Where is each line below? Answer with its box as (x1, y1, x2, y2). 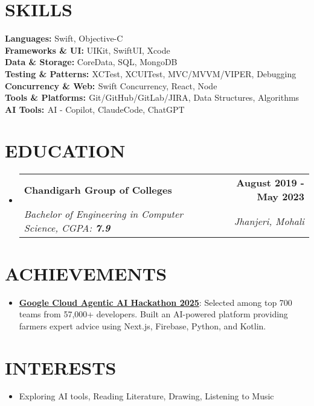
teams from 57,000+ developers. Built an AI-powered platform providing (19, 308, 288, 320)
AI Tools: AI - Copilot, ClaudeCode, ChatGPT (5, 103, 185, 115)
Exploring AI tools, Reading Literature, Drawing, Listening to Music (19, 390, 274, 402)
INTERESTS (5, 355, 117, 379)
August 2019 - (236, 176, 304, 190)
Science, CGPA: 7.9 (24, 221, 111, 235)
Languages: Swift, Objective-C (5, 32, 123, 45)
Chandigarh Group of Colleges (24, 182, 172, 197)
